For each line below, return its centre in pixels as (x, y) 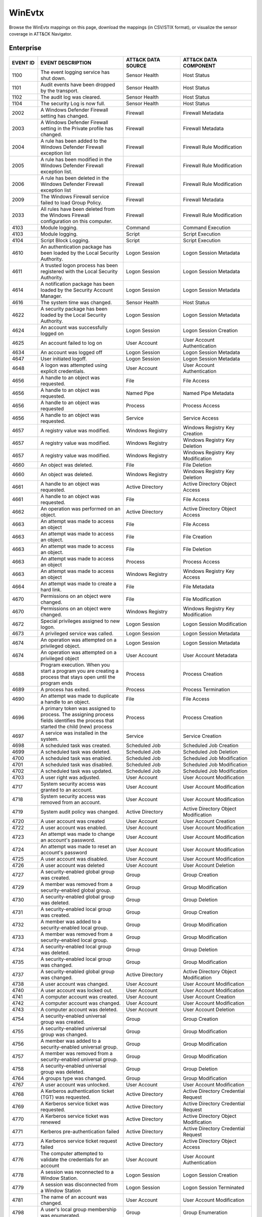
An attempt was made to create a (78, 583)
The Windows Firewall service (75, 196)
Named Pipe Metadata (208, 393)
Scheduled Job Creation (211, 745)
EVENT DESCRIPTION (66, 62)
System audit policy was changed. (80, 811)
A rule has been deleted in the (75, 178)
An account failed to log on (71, 343)
